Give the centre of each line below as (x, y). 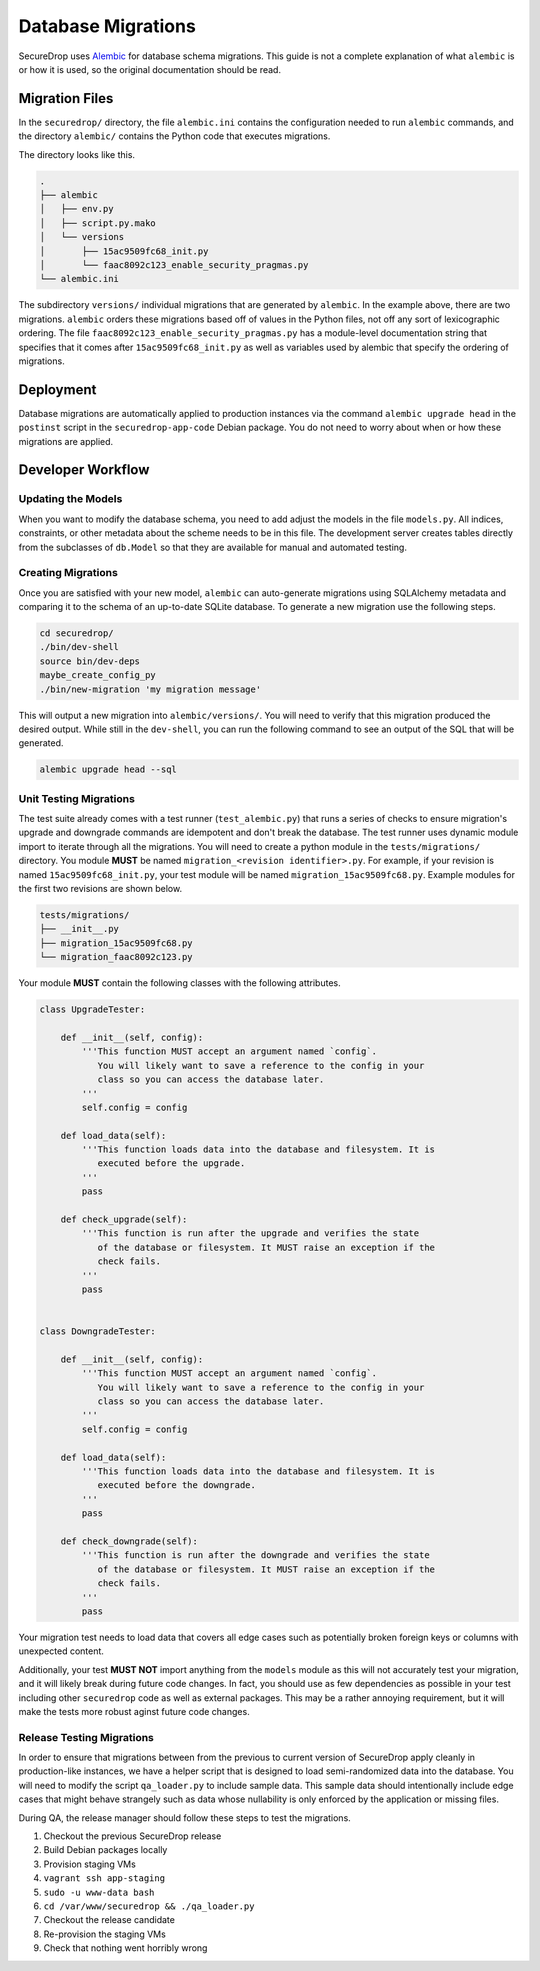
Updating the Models (70, 499)
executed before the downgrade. (177, 1485)
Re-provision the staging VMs (105, 1934)
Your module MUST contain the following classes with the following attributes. (179, 983)
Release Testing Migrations (86, 1737)
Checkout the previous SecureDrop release (132, 1836)
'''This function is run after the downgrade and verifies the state (255, 1555)
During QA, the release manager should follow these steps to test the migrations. (185, 1817)
